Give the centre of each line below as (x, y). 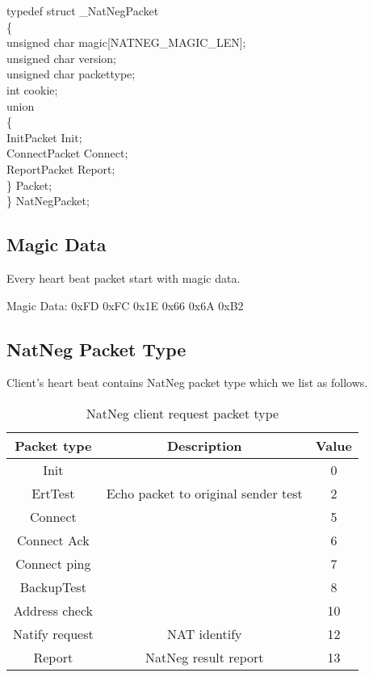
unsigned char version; (61, 58)
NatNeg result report (205, 657)
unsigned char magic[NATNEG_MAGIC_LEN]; (126, 42)
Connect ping (53, 563)
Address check (53, 610)
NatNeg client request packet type (182, 413)
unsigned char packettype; (71, 74)
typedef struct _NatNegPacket (83, 11)
